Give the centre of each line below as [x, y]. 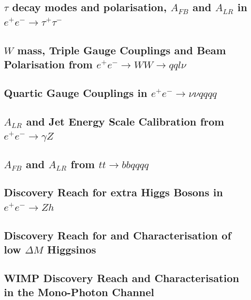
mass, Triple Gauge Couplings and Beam [122, 50]
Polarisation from [48, 64]
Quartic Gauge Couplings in [76, 92]
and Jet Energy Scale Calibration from [125, 121]
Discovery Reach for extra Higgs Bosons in [113, 192]
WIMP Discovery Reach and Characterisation [122, 277]
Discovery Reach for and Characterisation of [118, 235]
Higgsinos [72, 249]
